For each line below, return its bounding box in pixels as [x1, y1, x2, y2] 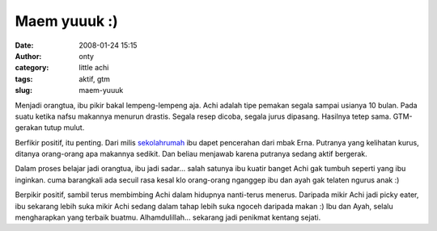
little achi [78, 63, 109, 73]
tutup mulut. [44, 123, 85, 132]
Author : [15, 51, 42, 61]
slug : [15, 86, 32, 95]
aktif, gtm [78, 73, 111, 84]
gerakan [15, 123, 43, 132]
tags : [15, 73, 33, 84]
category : [15, 63, 49, 73]
